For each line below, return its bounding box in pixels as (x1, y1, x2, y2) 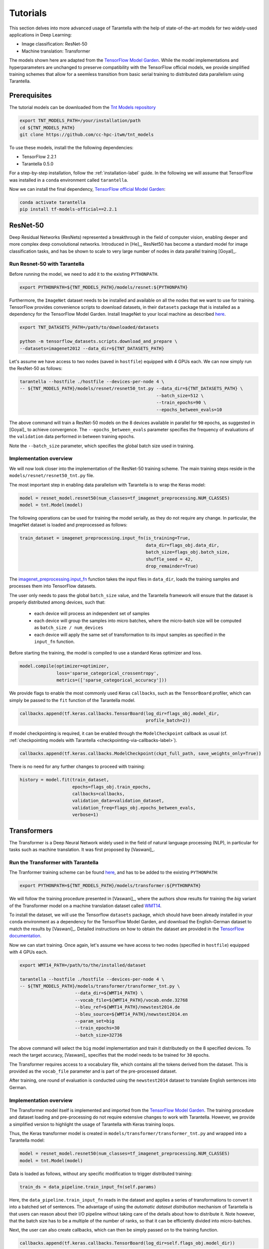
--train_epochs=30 (75, 1025, 120, 1031)
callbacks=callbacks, (72, 791, 125, 797)
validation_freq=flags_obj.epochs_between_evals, (72, 805, 196, 810)
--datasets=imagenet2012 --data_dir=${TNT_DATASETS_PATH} (19, 345, 164, 351)
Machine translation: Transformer (21, 48, 91, 54)
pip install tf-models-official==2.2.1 (19, 206, 117, 212)
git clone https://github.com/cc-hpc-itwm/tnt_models (19, 131, 154, 137)
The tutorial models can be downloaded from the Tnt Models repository (9, 104, 156, 110)
